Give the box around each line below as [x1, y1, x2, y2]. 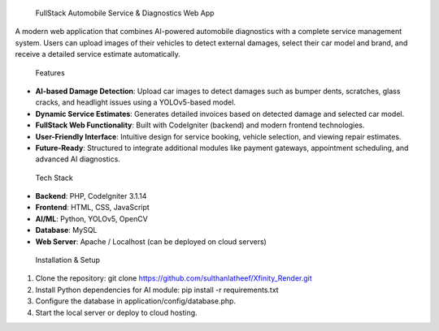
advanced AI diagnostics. [35, 154, 121, 164]
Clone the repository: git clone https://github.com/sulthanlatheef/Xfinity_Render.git [35, 273, 312, 283]
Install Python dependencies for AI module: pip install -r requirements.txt [35, 285, 280, 294]
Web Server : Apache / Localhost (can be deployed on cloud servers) [35, 236, 267, 247]
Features [35, 67, 65, 77]
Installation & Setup [35, 256, 101, 265]
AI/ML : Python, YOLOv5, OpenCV [35, 213, 148, 223]
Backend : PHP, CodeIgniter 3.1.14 [35, 191, 147, 201]
